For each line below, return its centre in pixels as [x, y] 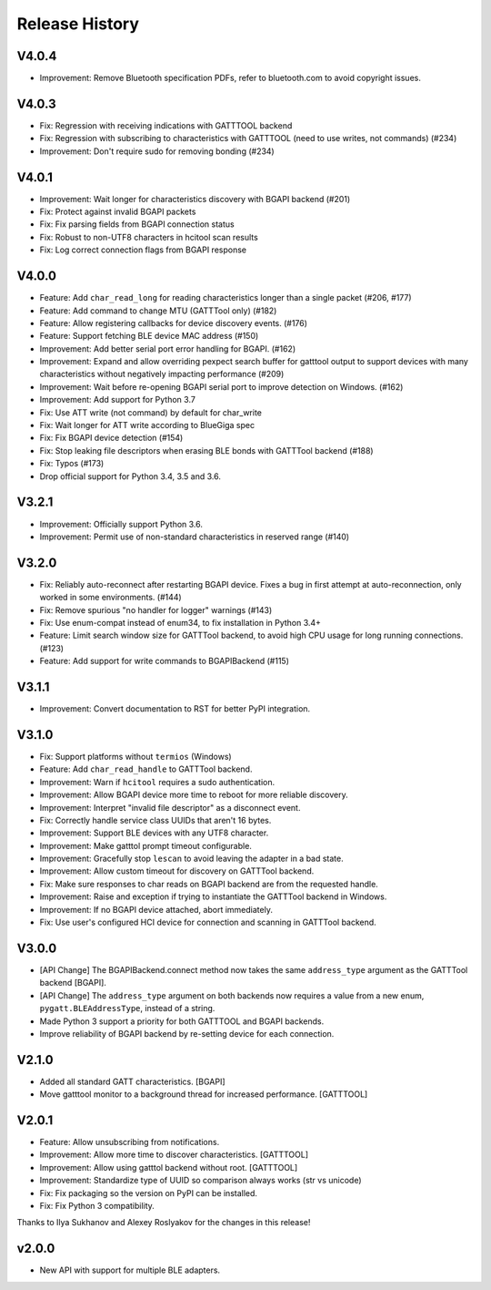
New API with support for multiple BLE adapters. [130, 1270]
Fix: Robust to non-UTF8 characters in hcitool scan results [149, 237]
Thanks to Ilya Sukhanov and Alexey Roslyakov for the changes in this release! [164, 1223]
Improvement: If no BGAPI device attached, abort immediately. [156, 909]
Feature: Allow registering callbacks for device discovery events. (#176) [174, 322]
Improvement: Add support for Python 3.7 [117, 400]
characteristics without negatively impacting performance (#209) [162, 374]
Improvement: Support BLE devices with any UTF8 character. [154, 833]
